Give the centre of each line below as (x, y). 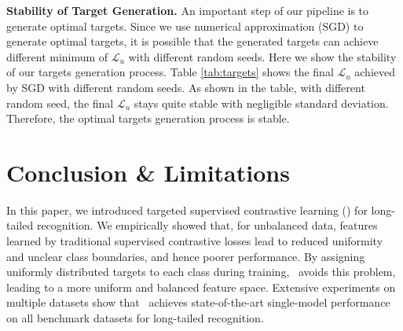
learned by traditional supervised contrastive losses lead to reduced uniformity (195, 241)
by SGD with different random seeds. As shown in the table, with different (186, 87)
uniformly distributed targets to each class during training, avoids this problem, (201, 272)
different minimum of (57, 56)
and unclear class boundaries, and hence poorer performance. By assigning (186, 256)
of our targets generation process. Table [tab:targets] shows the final (170, 72)
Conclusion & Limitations (148, 172)
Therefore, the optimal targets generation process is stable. (148, 118)
